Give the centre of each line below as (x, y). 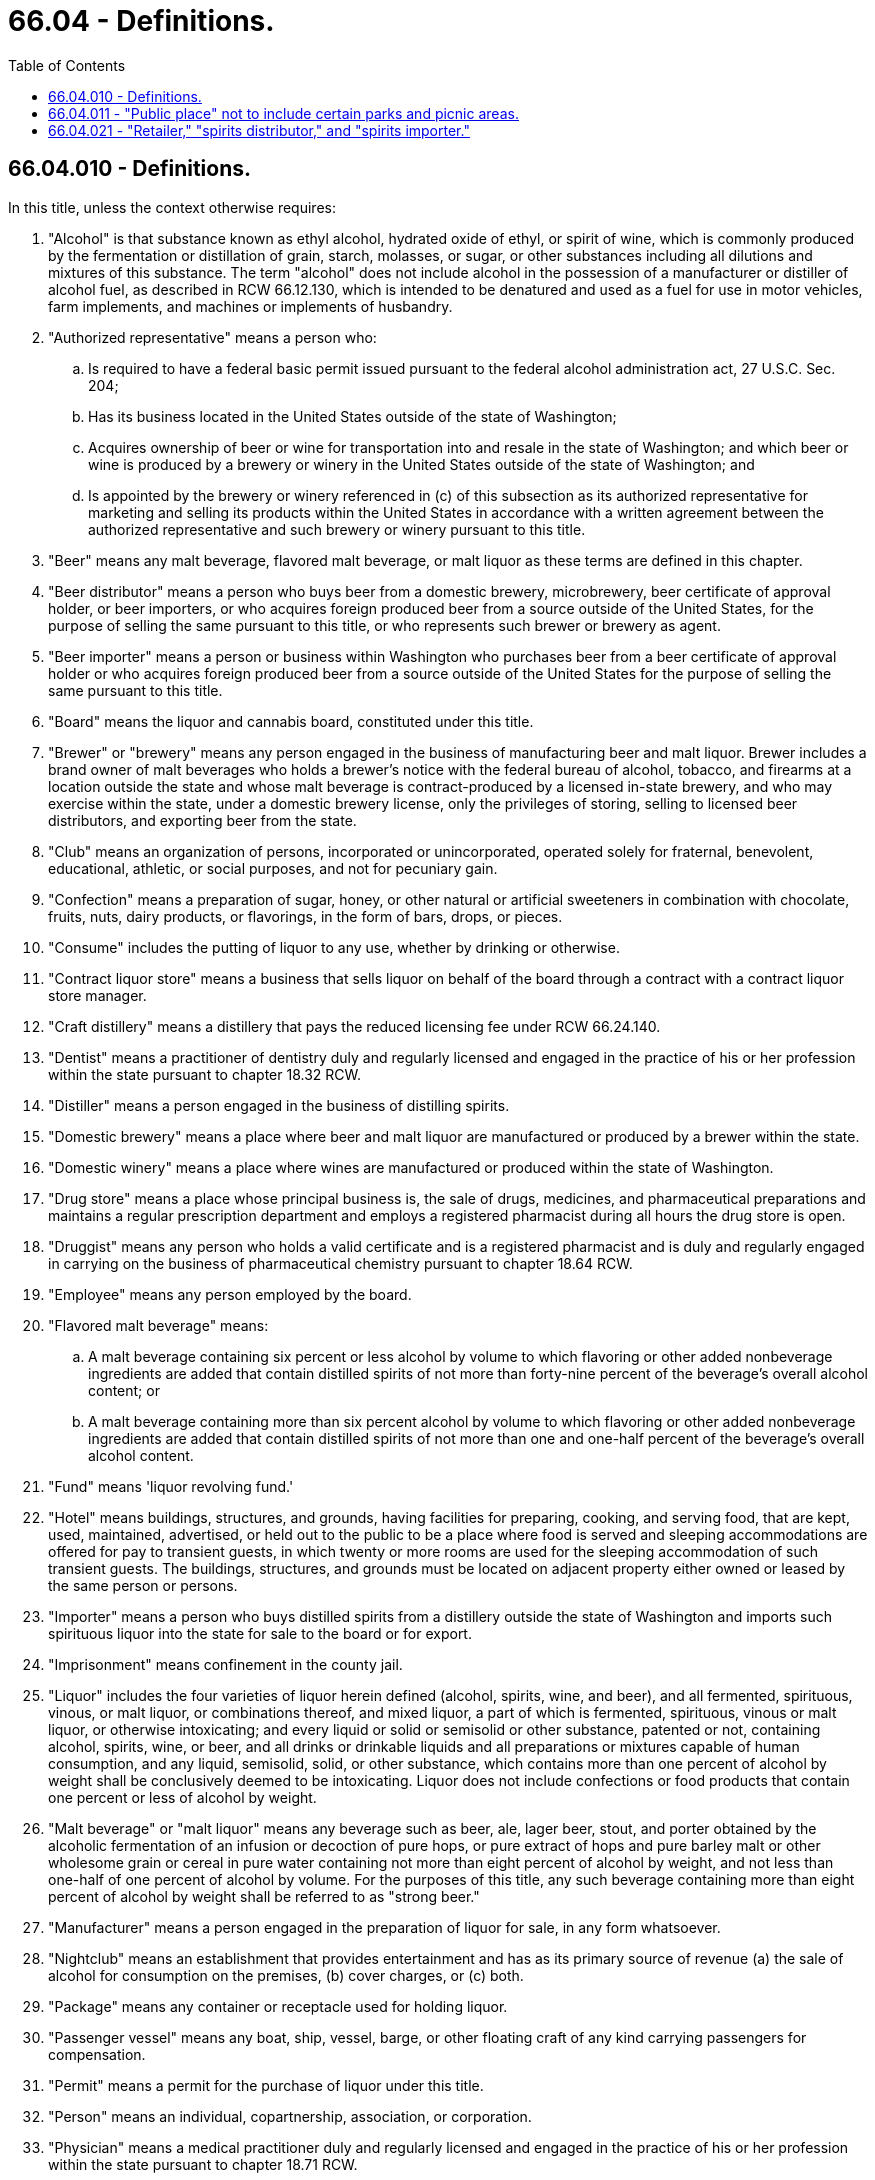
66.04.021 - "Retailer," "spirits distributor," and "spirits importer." (259, 130)
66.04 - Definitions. (141, 21)
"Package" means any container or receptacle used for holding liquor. (278, 2006)
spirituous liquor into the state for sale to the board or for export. (260, 1633)
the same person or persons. (143, 1585)
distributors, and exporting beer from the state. (202, 820)
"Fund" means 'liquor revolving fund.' (171, 1486)
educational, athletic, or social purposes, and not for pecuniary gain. (273, 868)
